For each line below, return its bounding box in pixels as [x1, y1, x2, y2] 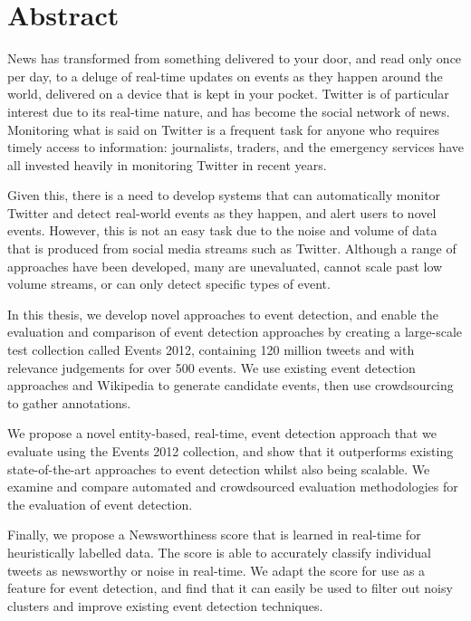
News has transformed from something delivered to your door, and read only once [7, 49, 462, 68]
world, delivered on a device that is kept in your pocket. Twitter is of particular [7, 84, 449, 103]
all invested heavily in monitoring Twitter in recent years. [7, 155, 327, 174]
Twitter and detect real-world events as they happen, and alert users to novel [7, 203, 437, 222]
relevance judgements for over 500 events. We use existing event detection [7, 358, 416, 377]
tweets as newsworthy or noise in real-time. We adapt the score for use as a [7, 560, 426, 579]
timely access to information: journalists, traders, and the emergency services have [7, 138, 464, 157]
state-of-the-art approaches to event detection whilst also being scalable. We [7, 459, 430, 478]
